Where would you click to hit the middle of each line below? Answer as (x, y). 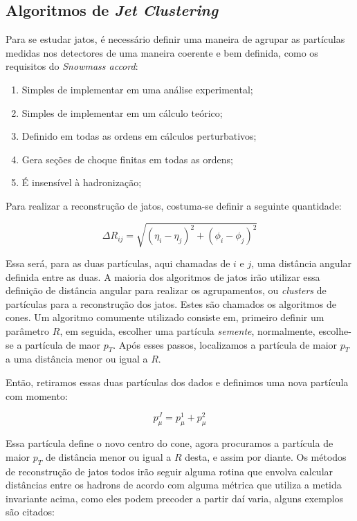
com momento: (37, 395)
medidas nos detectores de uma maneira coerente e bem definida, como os (162, 52)
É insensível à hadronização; (82, 182)
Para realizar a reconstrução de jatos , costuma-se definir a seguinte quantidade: (174, 205)
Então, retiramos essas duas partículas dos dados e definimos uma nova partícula (177, 382)
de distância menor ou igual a (108, 456)
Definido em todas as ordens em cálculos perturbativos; (139, 136)
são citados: (30, 512)
